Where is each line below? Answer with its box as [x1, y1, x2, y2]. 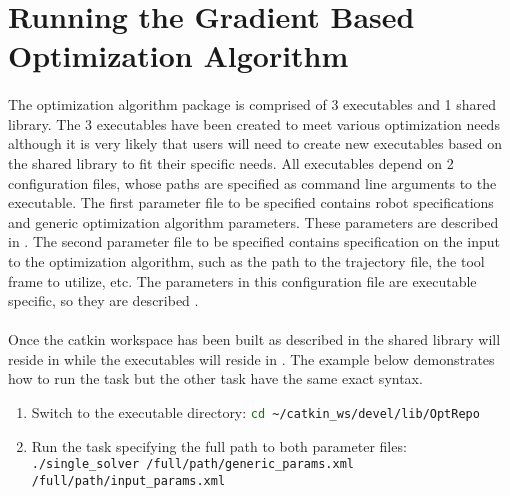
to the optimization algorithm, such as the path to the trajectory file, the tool [8, 250, 485, 271]
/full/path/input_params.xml [31, 473, 226, 488]
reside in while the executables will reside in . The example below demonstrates [8, 348, 495, 369]
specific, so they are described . [8, 290, 199, 311]
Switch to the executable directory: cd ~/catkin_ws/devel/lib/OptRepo [31, 402, 480, 423]
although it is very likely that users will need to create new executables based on [8, 133, 502, 154]
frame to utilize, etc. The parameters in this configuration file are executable [8, 270, 477, 291]
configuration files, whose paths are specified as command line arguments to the [8, 172, 497, 193]
